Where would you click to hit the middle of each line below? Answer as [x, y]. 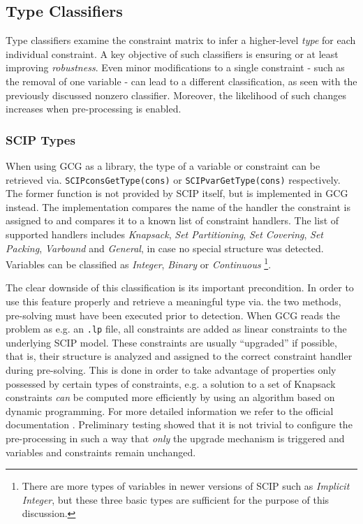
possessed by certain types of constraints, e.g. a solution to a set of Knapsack [171, 383]
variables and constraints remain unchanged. [101, 452]
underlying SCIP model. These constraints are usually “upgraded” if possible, [171, 342]
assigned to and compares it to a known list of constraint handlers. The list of [172, 220]
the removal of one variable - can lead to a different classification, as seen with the [181, 81]
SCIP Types [40, 139]
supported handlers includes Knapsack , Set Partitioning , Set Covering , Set [164, 234]
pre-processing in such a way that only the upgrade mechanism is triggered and [175, 438]
